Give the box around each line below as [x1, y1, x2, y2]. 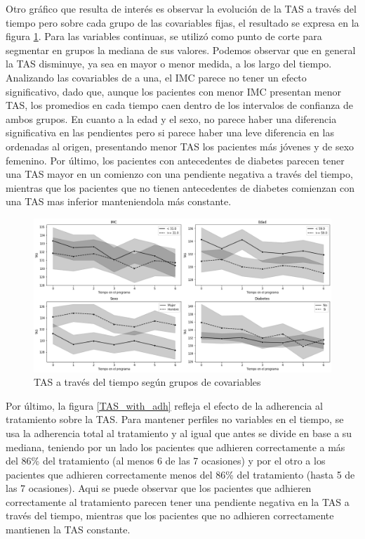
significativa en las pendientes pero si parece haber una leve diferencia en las [6, 125, 334, 140]
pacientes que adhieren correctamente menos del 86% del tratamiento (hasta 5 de [6, 467, 355, 481]
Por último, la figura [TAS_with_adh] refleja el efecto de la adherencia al [6, 398, 323, 413]
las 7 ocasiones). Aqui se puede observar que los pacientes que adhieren [6, 481, 312, 495]
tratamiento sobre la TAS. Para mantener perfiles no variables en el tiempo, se [6, 412, 344, 427]
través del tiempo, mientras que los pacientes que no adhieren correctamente [6, 508, 334, 523]
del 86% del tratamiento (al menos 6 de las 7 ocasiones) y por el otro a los [6, 453, 326, 468]
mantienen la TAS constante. [6, 522, 131, 537]
